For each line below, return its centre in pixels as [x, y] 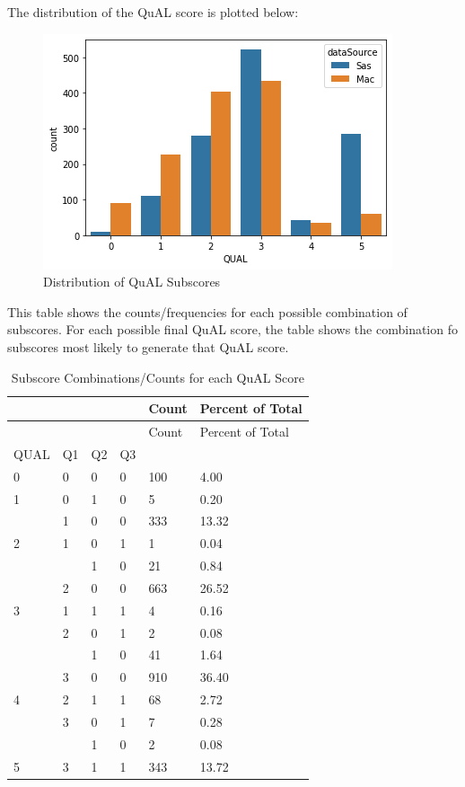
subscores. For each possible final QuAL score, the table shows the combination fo [232, 329]
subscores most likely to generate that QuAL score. [148, 346]
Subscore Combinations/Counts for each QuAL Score [158, 377]
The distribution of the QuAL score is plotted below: [153, 12]
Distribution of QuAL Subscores [132, 282]
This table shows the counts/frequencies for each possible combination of [207, 311]
